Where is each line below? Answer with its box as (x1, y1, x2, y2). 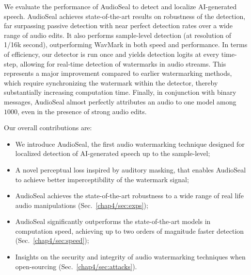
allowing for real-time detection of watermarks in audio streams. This (20, 58, 226, 69)
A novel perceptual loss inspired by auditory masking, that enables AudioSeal (15, 164, 246, 174)
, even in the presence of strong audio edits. (17, 106, 147, 116)
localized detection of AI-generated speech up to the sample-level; (15, 148, 210, 158)
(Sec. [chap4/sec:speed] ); (15, 235, 89, 245)
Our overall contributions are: (4, 122, 92, 133)
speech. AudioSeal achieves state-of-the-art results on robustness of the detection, (4, 11, 246, 21)
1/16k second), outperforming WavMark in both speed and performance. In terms (4, 39, 248, 50)
